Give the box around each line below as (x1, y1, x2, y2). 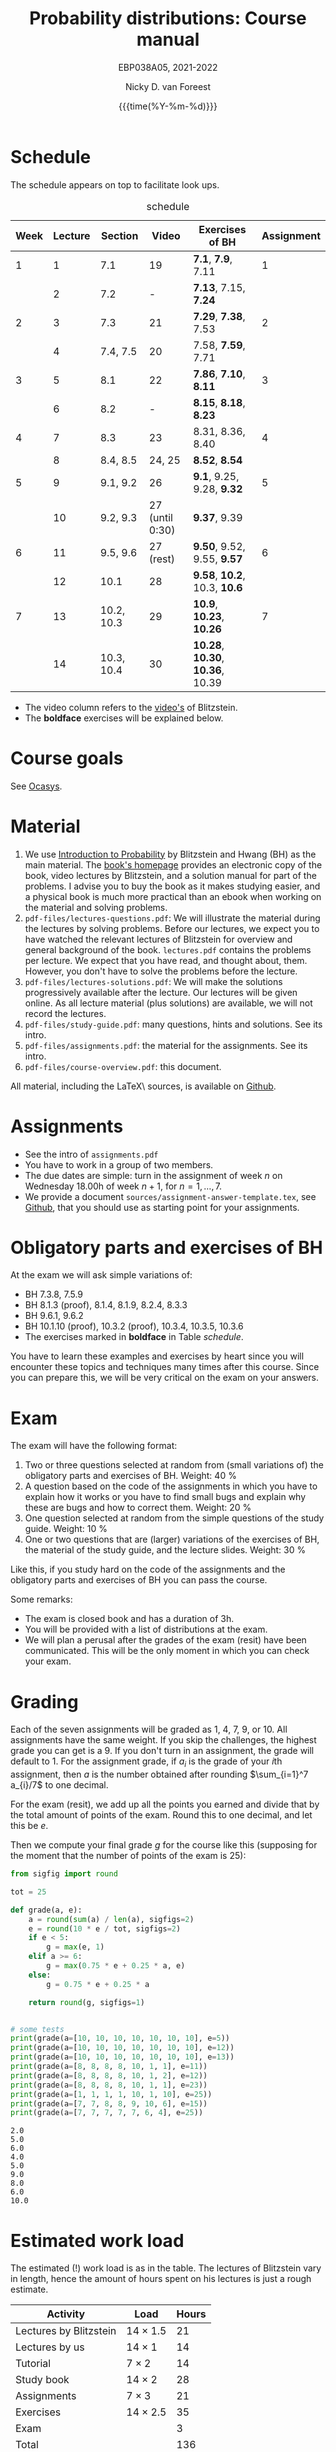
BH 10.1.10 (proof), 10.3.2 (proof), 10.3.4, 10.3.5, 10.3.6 (24, 1320, 244, 1332)
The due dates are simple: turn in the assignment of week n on (24, 1169, 283, 1181)
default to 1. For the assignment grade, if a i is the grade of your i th (10, 1755, 283, 1770)
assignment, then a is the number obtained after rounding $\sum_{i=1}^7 (10, 1768, 309, 1781)
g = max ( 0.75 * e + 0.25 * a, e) (46, 1961, 186, 1971)
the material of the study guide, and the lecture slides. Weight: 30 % (24, 1544, 307, 1556)
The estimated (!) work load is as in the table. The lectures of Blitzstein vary (10, 2262, 322, 2274)
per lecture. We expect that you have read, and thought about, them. (24, 954, 308, 966)
